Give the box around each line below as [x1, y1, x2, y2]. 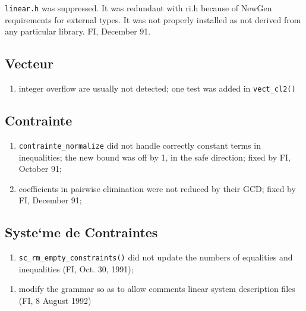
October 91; [18, 162, 62, 175]
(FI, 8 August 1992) [18, 294, 92, 306]
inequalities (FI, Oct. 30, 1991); [18, 262, 134, 275]
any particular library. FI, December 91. [5, 25, 151, 37]
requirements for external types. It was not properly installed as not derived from [5, 13, 301, 26]
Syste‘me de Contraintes [5, 223, 158, 241]
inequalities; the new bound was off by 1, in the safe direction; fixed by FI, [18, 150, 291, 163]
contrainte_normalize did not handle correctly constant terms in [18, 139, 261, 151]
